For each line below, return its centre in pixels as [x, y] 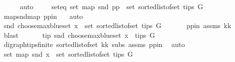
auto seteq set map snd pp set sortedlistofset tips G [111, 6]
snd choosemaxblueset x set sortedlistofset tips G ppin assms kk [117, 25]
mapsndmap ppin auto [43, 16]
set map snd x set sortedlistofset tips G [68, 54]
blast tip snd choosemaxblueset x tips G [79, 35]
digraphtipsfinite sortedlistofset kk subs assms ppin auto [94, 44]
